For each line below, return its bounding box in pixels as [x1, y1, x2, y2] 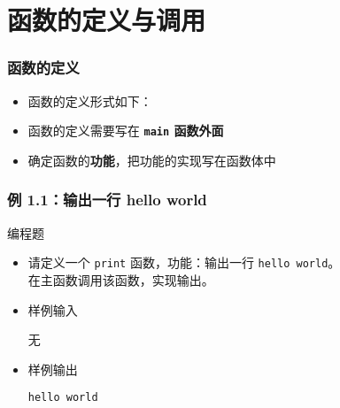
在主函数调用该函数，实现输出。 [27, 270, 214, 289]
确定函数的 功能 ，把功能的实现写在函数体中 [27, 150, 276, 169]
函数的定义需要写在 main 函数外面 [27, 121, 224, 140]
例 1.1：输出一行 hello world [7, 189, 207, 211]
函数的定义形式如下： [27, 91, 152, 110]
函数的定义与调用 [7, 2, 206, 38]
